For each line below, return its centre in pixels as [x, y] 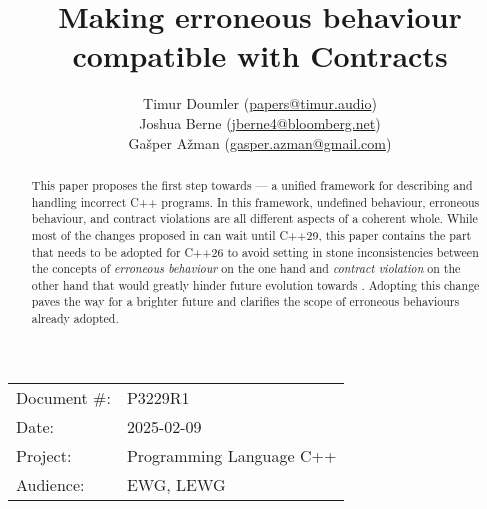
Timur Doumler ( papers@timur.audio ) [260, 103]
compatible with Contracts [260, 55]
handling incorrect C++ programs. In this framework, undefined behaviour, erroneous [255, 201]
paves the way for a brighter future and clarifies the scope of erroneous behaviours [245, 301]
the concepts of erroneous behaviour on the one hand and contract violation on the [246, 268]
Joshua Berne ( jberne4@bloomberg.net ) [260, 122]
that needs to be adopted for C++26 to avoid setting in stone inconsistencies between [255, 251]
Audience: [50, 484]
